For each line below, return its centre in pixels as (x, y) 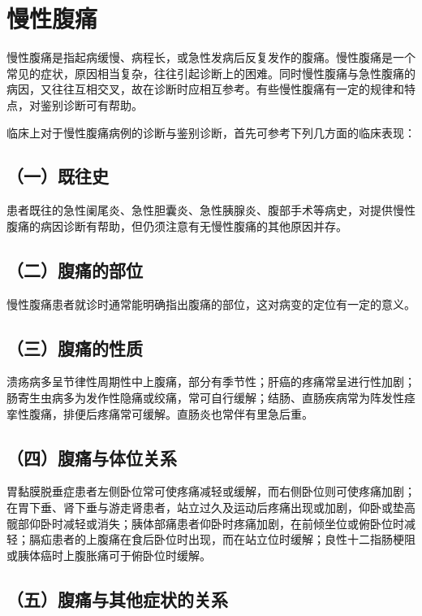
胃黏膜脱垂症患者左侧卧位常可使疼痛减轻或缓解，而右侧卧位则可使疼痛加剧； (211, 491)
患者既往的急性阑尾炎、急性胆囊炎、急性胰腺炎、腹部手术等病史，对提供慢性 (211, 210)
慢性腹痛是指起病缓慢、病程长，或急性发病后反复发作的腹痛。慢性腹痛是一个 (211, 57)
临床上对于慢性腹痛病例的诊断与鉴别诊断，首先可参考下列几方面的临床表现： (211, 132)
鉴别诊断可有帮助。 (91, 104)
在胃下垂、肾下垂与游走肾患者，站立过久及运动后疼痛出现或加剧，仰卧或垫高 (211, 508)
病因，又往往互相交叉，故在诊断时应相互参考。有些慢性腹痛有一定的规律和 (205, 89)
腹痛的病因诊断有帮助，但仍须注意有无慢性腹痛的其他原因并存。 (177, 226)
